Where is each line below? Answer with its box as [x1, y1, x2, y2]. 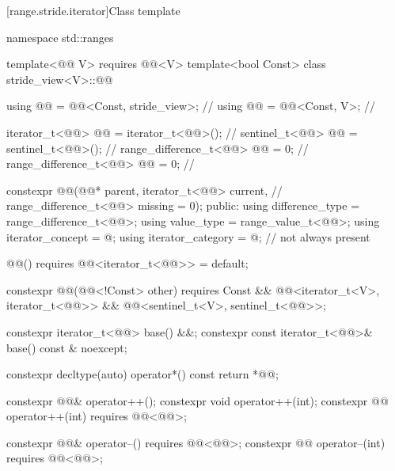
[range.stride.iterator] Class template [6, 2, 180, 18]
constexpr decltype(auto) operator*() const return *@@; [6, 366, 279, 382]
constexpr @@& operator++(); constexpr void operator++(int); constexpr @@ [6, 392, 389, 408]
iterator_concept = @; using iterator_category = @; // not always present [6, 228, 370, 245]
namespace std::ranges [6, 28, 114, 45]
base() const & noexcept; [6, 339, 127, 355]
